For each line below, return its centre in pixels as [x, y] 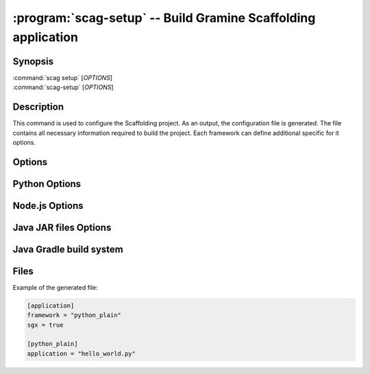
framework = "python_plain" [74, 315]
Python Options [47, 184]
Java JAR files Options [62, 227]
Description [38, 107]
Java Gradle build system [68, 249]
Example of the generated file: [56, 287]
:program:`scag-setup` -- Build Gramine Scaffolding [164, 18]
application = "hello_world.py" [82, 353]
